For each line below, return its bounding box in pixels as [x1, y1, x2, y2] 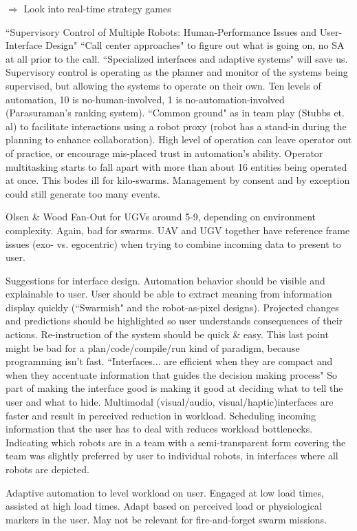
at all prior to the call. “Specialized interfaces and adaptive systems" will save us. [6, 51, 348, 65]
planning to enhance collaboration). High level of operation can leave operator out [6, 132, 352, 147]
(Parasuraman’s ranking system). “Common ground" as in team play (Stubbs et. [6, 105, 345, 120]
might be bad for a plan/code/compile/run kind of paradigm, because [6, 340, 300, 355]
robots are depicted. [6, 462, 89, 476]
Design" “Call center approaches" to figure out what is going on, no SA [45, 38, 345, 52]
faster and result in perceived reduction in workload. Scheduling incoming [6, 408, 316, 422]
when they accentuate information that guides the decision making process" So [6, 367, 338, 382]
